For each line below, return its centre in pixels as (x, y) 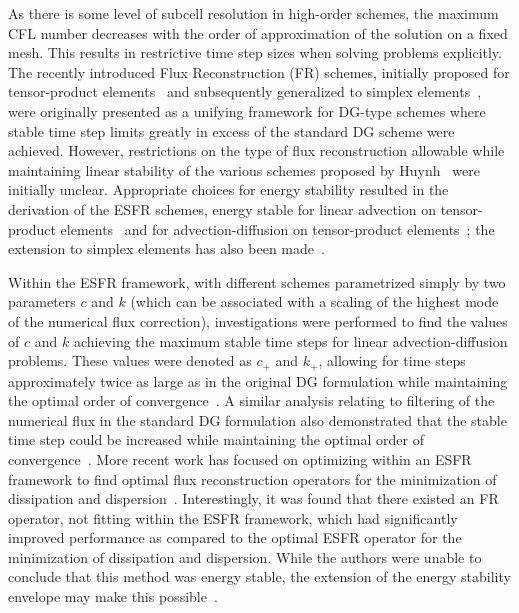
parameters (42, 301)
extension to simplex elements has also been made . (166, 248)
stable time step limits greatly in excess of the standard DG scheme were (231, 130)
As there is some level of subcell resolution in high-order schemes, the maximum (253, 13)
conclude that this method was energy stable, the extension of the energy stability (259, 576)
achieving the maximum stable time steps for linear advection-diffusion (290, 340)
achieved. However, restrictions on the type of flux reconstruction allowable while (256, 150)
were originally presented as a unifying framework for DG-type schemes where (247, 110)
